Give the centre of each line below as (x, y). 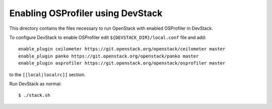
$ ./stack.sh (34, 95)
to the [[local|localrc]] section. (47, 74)
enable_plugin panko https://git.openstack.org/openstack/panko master (109, 56)
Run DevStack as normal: (36, 84)
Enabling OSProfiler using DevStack (86, 13)
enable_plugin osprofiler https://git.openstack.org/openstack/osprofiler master (122, 63)
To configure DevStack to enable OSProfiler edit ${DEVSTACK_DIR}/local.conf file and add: (108, 37)
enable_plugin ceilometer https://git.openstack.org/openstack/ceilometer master (122, 49)
